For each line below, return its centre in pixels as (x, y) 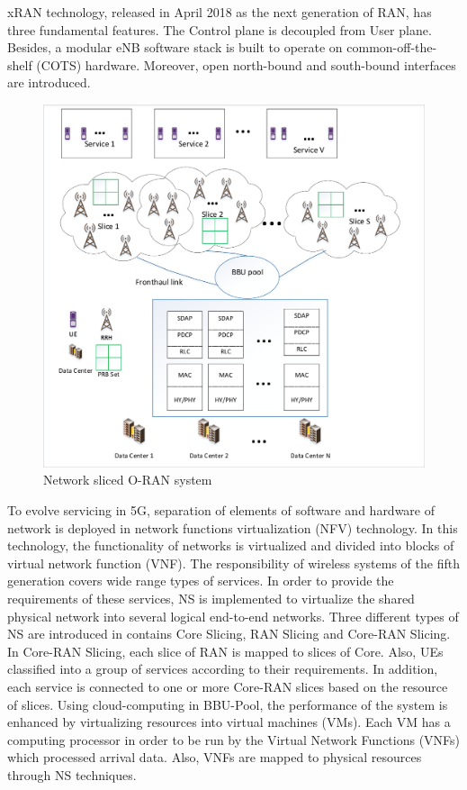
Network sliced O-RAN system (128, 480)
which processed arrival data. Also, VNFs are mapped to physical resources (215, 757)
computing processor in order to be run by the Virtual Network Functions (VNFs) (234, 739)
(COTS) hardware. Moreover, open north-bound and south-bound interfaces (246, 64)
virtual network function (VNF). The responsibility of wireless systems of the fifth (233, 563)
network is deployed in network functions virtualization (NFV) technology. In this (233, 527)
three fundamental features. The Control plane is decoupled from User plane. (220, 29)
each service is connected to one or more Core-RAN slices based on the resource (228, 686)
